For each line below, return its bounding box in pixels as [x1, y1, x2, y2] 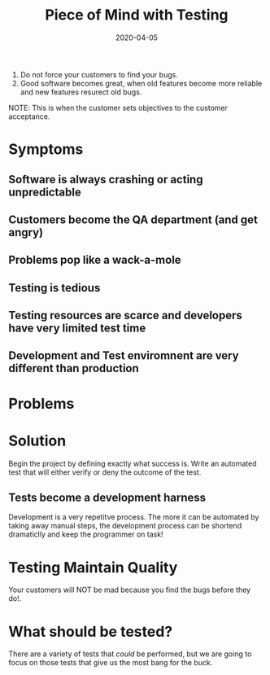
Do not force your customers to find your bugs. [20, 69, 179, 79]
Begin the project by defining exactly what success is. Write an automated [8, 458, 258, 468]
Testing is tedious [8, 281, 101, 295]
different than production [8, 362, 140, 375]
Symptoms [8, 140, 84, 159]
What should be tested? [8, 622, 173, 641]
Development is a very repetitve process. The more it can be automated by [8, 512, 259, 522]
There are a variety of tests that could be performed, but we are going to [8, 649, 252, 659]
